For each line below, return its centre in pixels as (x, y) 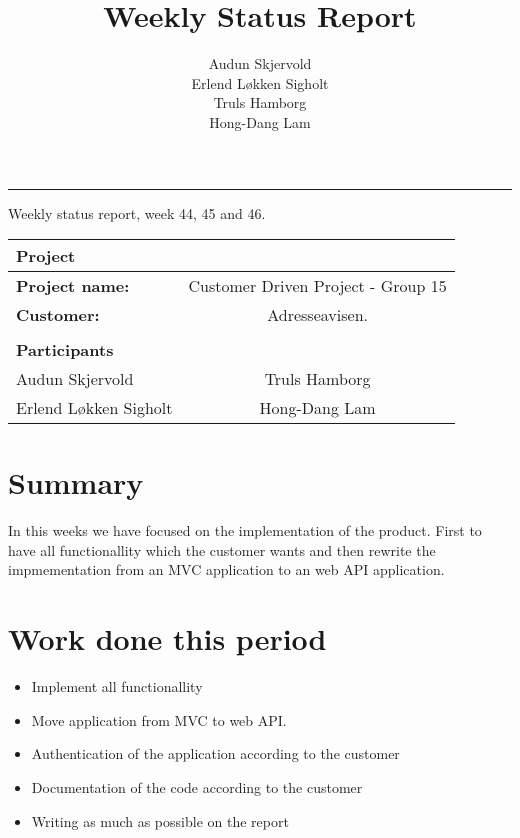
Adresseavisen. (317, 315)
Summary (76, 482)
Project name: (73, 286)
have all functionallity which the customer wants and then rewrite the (222, 549)
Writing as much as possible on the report (160, 820)
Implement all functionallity (117, 686)
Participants (65, 350)
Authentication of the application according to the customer (215, 753)
